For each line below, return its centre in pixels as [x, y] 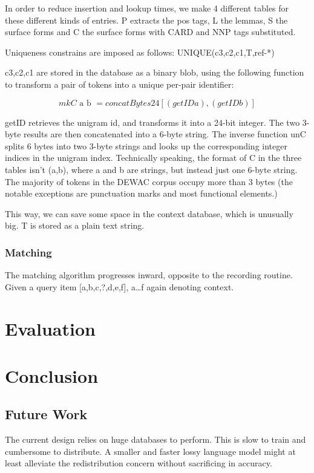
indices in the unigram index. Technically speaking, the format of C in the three [153, 158]
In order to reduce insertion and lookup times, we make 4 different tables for [147, 8]
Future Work [46, 414]
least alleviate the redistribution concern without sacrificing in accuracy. [139, 463]
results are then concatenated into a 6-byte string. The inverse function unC [165, 134]
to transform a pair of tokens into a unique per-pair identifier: [119, 84]
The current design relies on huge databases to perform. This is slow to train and [155, 439]
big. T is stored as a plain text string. [75, 225]
